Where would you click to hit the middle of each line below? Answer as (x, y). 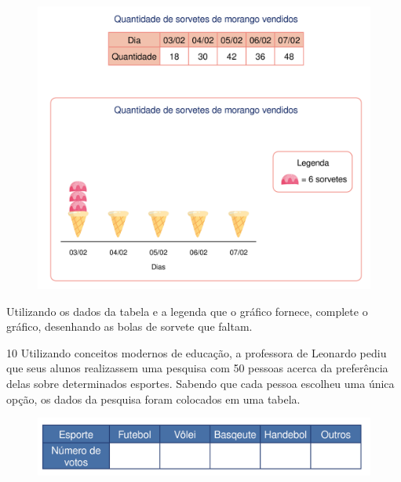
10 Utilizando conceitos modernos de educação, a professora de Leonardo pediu (197, 352)
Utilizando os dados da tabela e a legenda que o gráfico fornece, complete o (187, 311)
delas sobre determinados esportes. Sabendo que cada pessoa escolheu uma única (200, 384)
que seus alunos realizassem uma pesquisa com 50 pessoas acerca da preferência (197, 368)
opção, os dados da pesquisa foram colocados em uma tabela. (153, 399)
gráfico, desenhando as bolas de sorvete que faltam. (129, 326)
